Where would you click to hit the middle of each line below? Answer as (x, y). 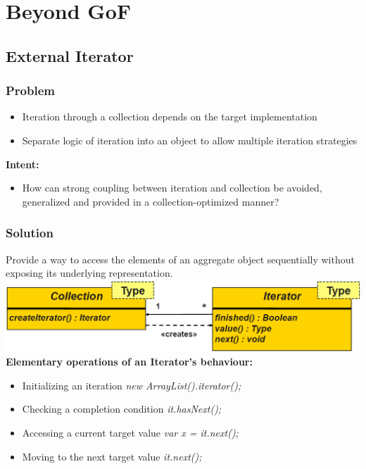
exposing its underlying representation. (89, 273)
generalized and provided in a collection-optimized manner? (151, 201)
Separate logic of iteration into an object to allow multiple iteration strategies (190, 140)
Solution (30, 233)
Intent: (23, 164)
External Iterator (70, 55)
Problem (30, 90)
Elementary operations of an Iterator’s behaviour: (129, 362)
